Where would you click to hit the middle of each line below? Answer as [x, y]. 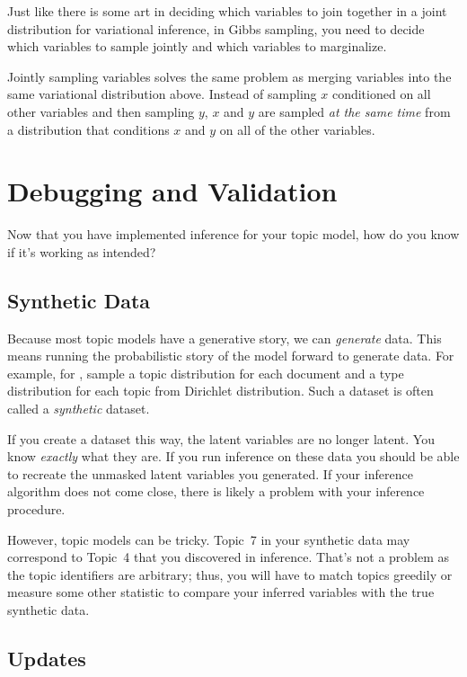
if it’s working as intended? [82, 251]
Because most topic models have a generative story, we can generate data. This [225, 338]
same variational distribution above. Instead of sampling [162, 94]
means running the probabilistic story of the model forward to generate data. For [231, 356]
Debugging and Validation [172, 191]
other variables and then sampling [101, 111]
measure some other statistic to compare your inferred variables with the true [221, 592]
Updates [47, 658]
